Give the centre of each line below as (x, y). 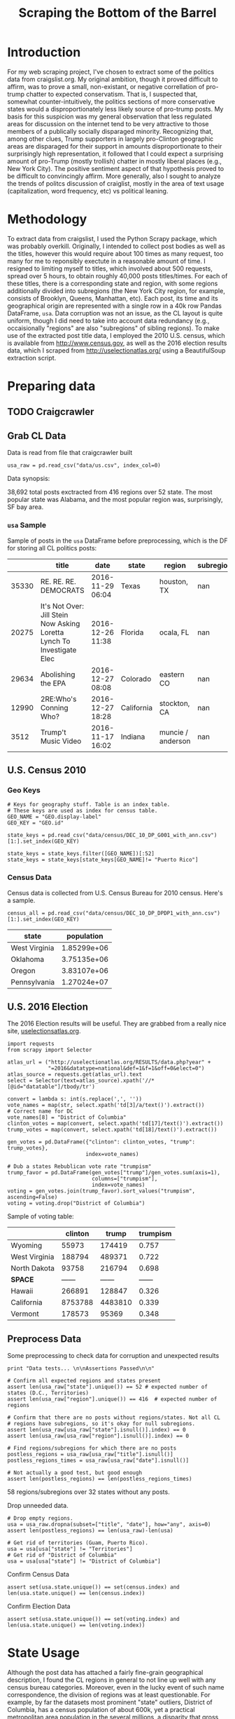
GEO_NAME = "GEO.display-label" (54, 817)
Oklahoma (27, 959)
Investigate (58, 650)
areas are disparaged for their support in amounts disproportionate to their (115, 146)
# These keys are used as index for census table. (83, 811)
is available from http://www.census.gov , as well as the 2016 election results (117, 343)
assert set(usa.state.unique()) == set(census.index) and (93, 1587)
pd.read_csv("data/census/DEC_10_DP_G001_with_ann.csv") (133, 836)
